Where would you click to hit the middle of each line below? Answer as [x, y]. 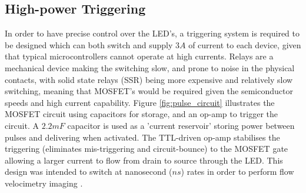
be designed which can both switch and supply [89, 44]
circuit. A [22, 125]
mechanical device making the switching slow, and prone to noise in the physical [150, 67]
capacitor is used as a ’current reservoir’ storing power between [181, 125]
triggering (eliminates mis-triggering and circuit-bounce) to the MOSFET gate [147, 149]
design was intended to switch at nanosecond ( [89, 172]
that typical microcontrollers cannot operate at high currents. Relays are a [139, 56]
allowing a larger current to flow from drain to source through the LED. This [144, 160]
